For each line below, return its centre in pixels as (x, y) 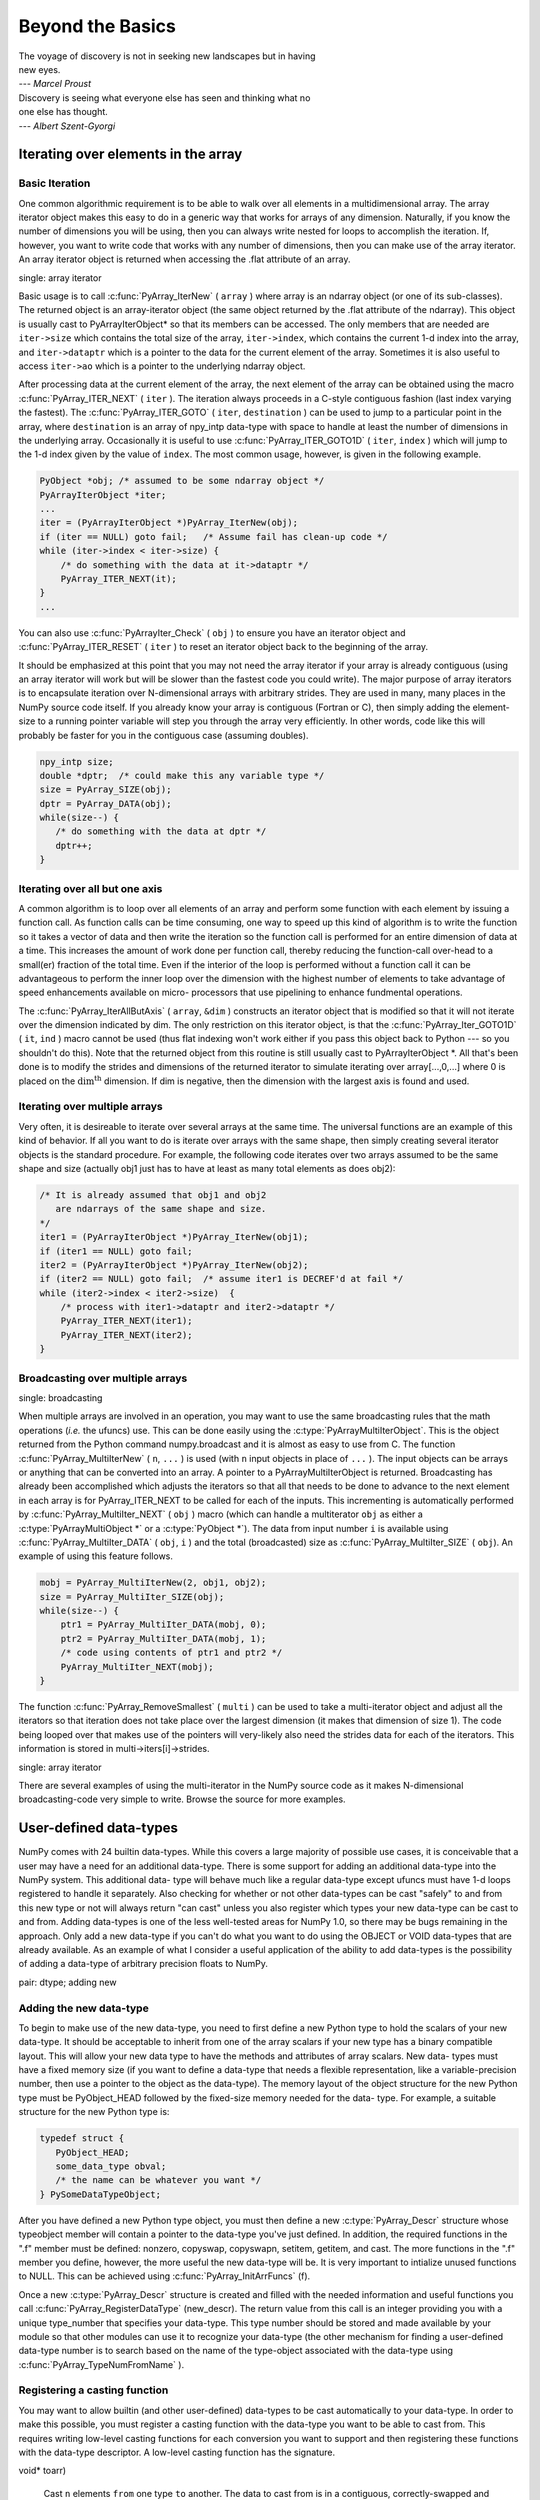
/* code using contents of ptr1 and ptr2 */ (171, 1653)
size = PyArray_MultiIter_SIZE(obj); (132, 1596)
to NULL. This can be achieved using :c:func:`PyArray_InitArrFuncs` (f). (164, 2276)
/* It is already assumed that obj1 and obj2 (153, 1194)
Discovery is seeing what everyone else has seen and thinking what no (164, 97)
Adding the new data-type (83, 2008)
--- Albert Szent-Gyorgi (67, 126)
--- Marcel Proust (55, 84)
